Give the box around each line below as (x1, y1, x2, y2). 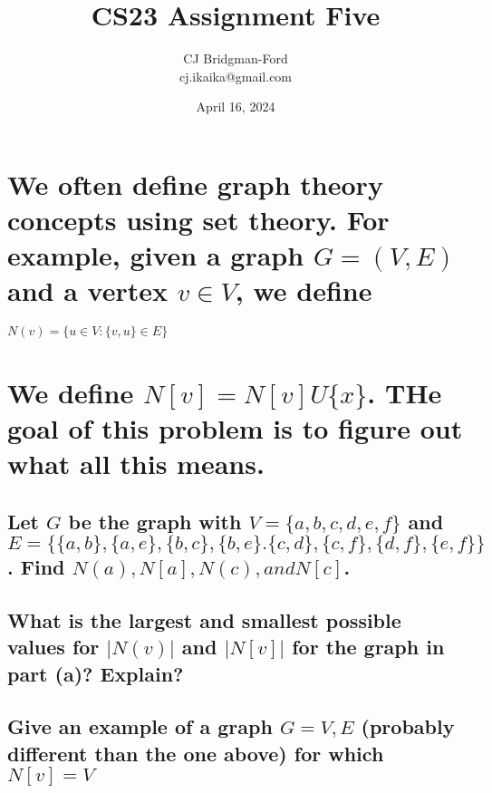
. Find (7, 552, 65, 580)
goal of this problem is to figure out (7, 409, 463, 446)
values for (7, 633, 100, 661)
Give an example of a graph (7, 712, 273, 740)
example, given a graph (7, 237, 304, 274)
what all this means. (7, 444, 265, 481)
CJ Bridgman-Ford (183, 49, 288, 68)
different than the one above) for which (7, 739, 384, 767)
